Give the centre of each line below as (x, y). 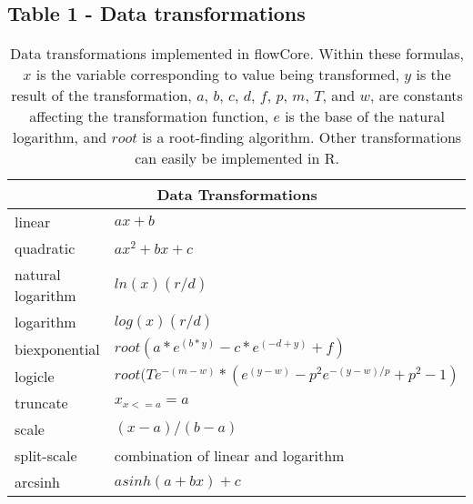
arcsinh (37, 482)
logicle (35, 376)
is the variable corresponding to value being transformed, (217, 75)
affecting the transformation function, (149, 116)
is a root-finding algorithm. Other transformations (302, 137)
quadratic (45, 248)
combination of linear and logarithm (229, 456)
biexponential (57, 348)
